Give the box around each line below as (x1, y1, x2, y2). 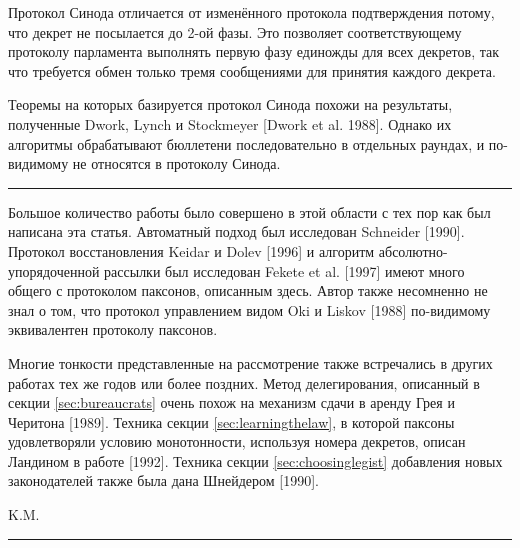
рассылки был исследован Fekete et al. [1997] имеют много (104, 260, 465, 281)
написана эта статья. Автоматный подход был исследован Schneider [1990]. (8, 221, 465, 242)
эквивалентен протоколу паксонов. (8, 319, 218, 340)
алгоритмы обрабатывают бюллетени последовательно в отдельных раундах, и (8, 133, 485, 154)
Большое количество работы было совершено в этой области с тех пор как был (8, 201, 491, 222)
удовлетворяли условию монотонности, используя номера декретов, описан (8, 431, 466, 452)
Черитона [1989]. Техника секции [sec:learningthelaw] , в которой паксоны (8, 411, 455, 432)
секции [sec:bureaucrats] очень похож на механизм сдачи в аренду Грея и (8, 392, 455, 413)
